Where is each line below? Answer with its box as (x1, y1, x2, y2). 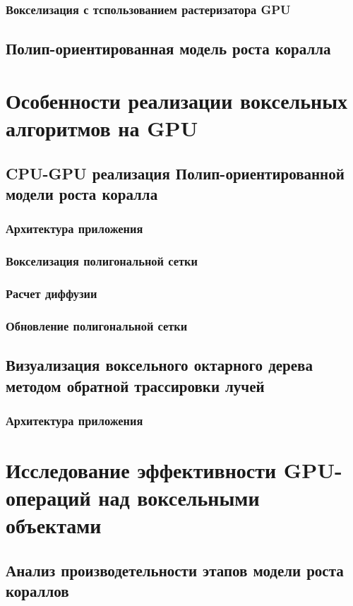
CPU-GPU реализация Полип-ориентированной (6, 162, 345, 184)
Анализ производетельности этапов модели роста (6, 559, 344, 581)
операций (6, 483, 91, 512)
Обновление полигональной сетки (6, 316, 188, 334)
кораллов (6, 580, 69, 602)
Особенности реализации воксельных (6, 85, 348, 114)
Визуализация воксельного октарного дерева (6, 354, 313, 376)
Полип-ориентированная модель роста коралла (6, 37, 331, 59)
